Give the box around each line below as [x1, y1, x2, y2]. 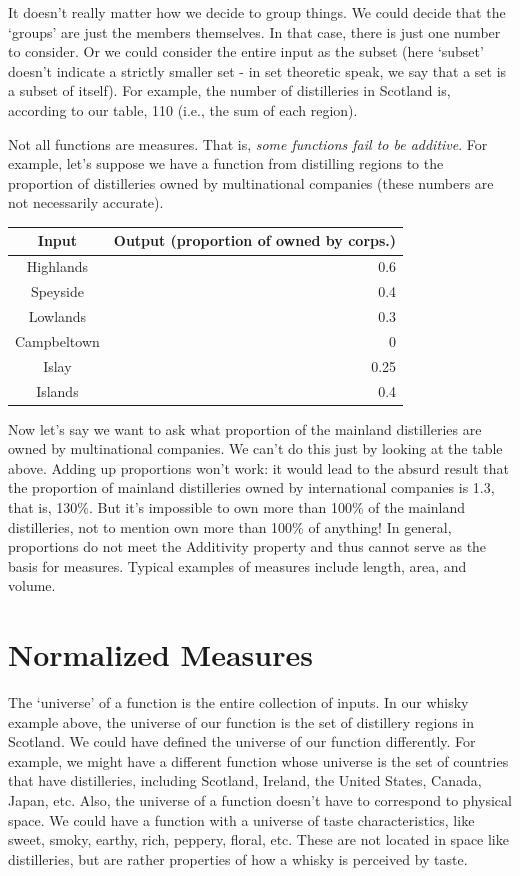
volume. [8, 575, 56, 596]
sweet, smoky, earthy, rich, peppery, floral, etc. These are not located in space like [8, 829, 509, 850]
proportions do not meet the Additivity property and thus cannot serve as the [8, 536, 487, 557]
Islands [36, 380, 79, 401]
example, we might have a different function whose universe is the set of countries [8, 750, 509, 771]
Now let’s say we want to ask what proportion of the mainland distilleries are [8, 418, 482, 439]
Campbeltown [15, 330, 100, 351]
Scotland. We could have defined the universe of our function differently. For [8, 731, 476, 752]
